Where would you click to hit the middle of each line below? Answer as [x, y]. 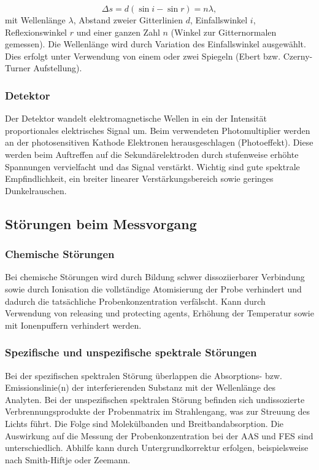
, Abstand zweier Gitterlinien [128, 20]
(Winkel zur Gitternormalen [224, 32]
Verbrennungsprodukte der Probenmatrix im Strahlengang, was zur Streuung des [158, 411]
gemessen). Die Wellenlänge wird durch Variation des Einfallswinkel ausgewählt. [156, 44]
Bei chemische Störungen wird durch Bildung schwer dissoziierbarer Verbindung [155, 277]
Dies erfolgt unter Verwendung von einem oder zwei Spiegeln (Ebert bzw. [143, 56]
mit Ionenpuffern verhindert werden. [73, 325]
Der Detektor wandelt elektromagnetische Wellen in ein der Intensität [136, 118]
